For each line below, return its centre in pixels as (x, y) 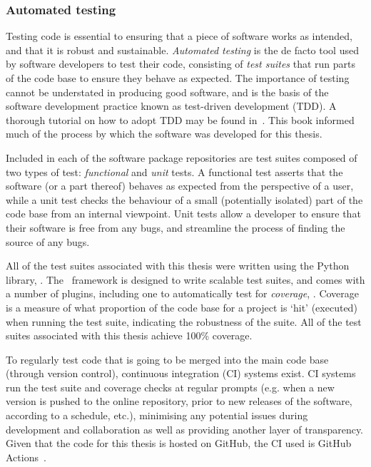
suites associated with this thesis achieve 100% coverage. (129, 335)
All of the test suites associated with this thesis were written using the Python (178, 266)
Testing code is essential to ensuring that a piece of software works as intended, (179, 36)
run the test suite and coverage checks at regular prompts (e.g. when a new (170, 387)
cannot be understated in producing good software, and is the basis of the (167, 92)
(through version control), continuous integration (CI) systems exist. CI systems (181, 373)
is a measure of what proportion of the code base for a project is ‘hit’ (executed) (182, 307)
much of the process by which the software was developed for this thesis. (164, 134)
